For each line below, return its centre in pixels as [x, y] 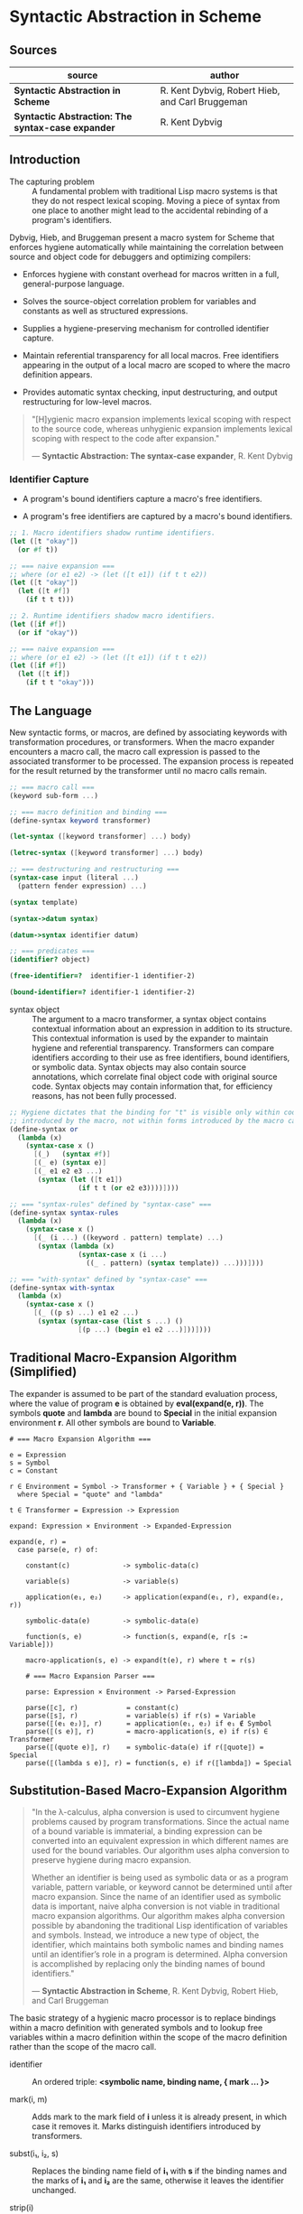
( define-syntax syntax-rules [64, 1213]
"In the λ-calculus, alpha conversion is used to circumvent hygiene [156, 1812]
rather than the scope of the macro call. [83, 2047]
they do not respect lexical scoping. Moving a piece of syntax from [156, 200]
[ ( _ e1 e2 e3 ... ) [68, 1171]
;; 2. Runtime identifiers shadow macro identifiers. [113, 616]
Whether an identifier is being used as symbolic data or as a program [160, 1878]
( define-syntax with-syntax [62, 1288]
